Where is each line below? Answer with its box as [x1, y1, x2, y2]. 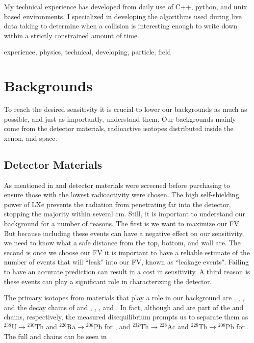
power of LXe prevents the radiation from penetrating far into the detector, [4, 199, 231, 209]
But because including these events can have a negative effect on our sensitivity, [4, 228, 244, 238]
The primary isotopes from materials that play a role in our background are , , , [4, 292, 245, 303]
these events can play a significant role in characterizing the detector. [4, 276, 212, 286]
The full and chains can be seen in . [4, 331, 111, 341]
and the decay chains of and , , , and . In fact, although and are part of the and [4, 302, 244, 312]
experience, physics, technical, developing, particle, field [4, 47, 171, 57]
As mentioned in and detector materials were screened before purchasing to [4, 180, 230, 190]
